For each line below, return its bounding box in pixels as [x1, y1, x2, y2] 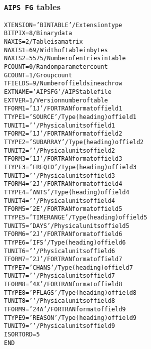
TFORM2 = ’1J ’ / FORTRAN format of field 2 [4, 130, 122, 138]
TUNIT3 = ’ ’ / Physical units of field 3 [4, 172, 115, 179]
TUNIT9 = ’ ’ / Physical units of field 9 [4, 322, 115, 330]
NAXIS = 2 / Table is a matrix [4, 38, 83, 46]
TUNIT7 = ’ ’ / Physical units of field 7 [4, 272, 115, 280]
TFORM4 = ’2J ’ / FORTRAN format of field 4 [4, 180, 122, 188]
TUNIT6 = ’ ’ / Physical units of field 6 [4, 247, 115, 255]
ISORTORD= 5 [4, 331, 40, 338]
